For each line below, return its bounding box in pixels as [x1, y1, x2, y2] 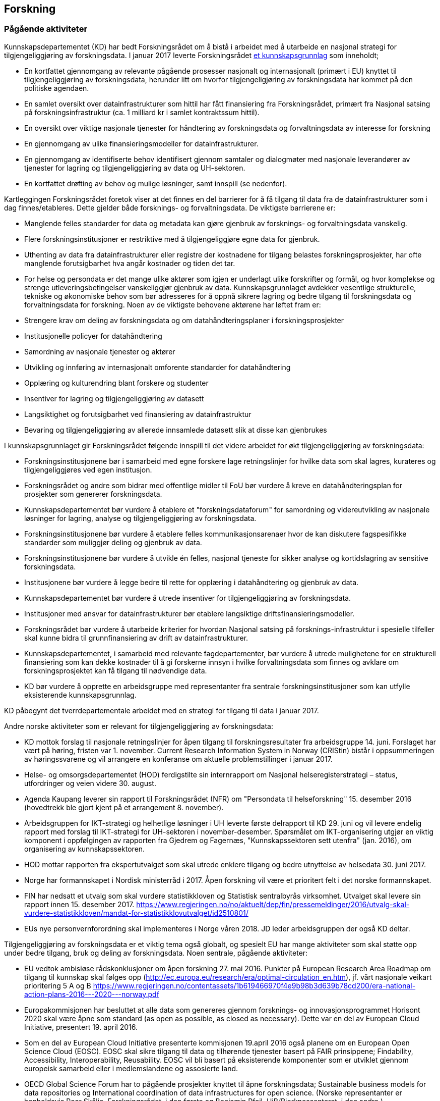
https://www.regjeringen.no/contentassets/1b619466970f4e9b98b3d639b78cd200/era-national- [93, 981, 416, 990]
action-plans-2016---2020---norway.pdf [24, 989, 159, 999]
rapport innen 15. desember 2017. [24, 900, 135, 909]
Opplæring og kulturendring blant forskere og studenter [24, 378, 209, 387]
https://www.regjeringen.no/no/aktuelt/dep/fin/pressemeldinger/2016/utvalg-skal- [136, 900, 410, 909]
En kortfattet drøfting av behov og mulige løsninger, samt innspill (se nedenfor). [24, 179, 287, 188]
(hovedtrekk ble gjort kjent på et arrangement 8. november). [24, 803, 224, 812]
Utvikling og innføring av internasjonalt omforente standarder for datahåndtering [24, 362, 291, 372]
